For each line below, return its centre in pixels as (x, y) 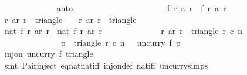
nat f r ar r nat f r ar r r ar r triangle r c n (123, 31)
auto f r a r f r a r (141, 8)
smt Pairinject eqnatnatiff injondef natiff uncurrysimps (106, 65)
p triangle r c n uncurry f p (121, 42)
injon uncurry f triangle (49, 54)
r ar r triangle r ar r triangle (70, 19)
